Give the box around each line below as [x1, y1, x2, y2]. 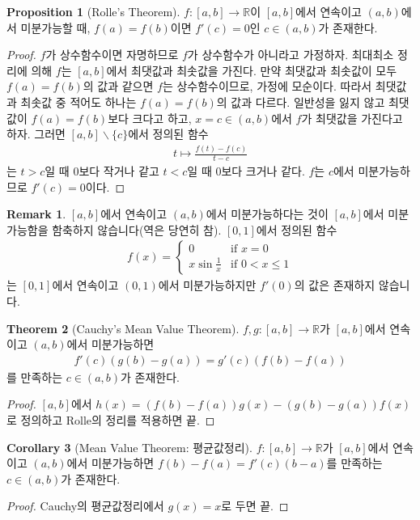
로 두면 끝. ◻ [221, 497, 289, 514]
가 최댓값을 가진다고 [301, 109, 403, 126]
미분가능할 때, [20, 19, 91, 36]
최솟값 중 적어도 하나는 [20, 93, 137, 110]
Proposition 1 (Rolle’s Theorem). [6, 3, 180, 19]
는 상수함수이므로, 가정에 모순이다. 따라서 [162, 78, 372, 95]
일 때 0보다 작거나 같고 [45, 162, 159, 179]
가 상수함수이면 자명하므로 [45, 46, 179, 63]
